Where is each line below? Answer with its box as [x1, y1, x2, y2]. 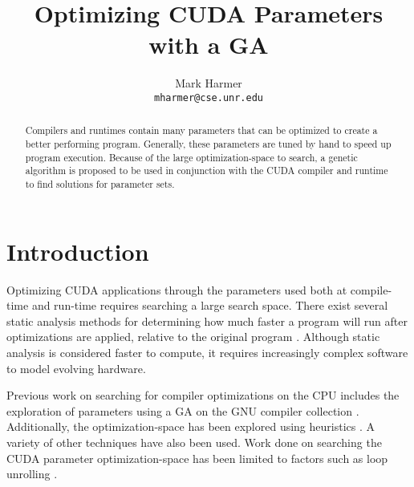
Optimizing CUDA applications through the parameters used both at [6, 281, 347, 298]
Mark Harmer [175, 75, 242, 91]
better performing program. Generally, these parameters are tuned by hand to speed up [25, 137, 392, 151]
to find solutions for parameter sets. [25, 177, 175, 190]
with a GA [148, 28, 269, 61]
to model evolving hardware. [6, 359, 146, 376]
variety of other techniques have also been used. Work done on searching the [6, 433, 382, 450]
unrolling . [6, 465, 58, 482]
